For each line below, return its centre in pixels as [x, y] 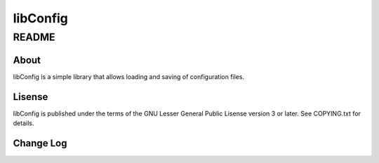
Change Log [40, 143]
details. [24, 123]
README [34, 37]
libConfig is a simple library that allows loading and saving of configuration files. [129, 76]
